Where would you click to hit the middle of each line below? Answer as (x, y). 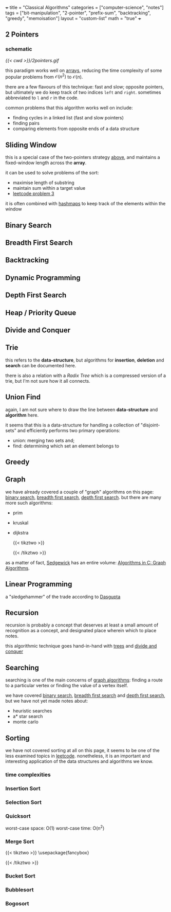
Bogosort (17, 903)
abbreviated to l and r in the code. (42, 98)
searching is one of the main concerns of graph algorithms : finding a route (84, 680)
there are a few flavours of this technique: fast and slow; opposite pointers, (85, 87)
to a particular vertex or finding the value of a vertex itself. (67, 686)
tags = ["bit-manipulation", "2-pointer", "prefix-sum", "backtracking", (78, 13)
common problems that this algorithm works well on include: (69, 108)
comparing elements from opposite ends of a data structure (76, 129)
